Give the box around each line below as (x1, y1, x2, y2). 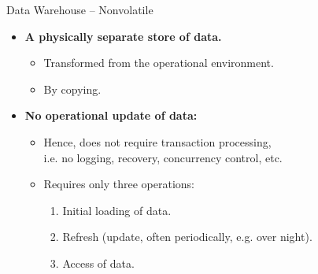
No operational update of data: (24, 107, 198, 124)
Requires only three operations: (43, 176, 195, 192)
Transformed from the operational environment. (43, 54, 274, 71)
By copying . (43, 80, 102, 97)
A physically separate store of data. (24, 28, 222, 44)
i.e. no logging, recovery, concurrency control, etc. (43, 149, 283, 165)
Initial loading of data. (62, 202, 172, 218)
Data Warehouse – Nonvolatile (6, 2, 153, 17)
